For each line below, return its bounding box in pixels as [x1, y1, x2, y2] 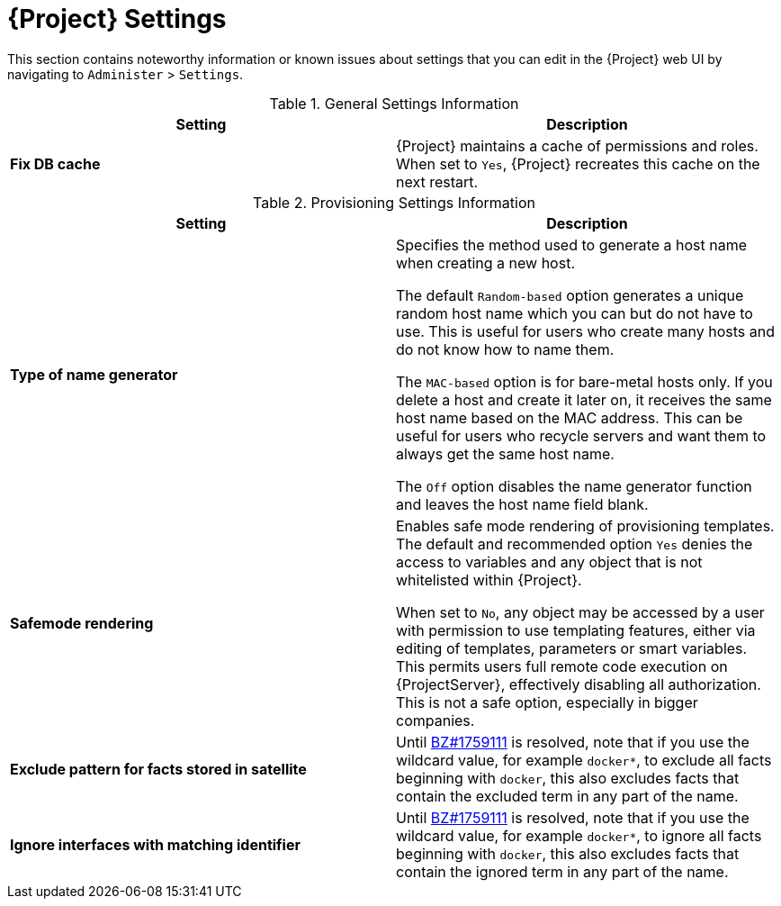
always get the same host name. [396, 444, 615, 463]
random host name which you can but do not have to [396, 304, 753, 322]
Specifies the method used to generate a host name [396, 235, 747, 254]
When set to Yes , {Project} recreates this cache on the [396, 154, 760, 173]
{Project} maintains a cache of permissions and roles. [396, 136, 759, 155]
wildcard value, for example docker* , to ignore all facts [396, 826, 762, 845]
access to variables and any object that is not [396, 552, 703, 571]
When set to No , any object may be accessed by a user [396, 602, 765, 621]
